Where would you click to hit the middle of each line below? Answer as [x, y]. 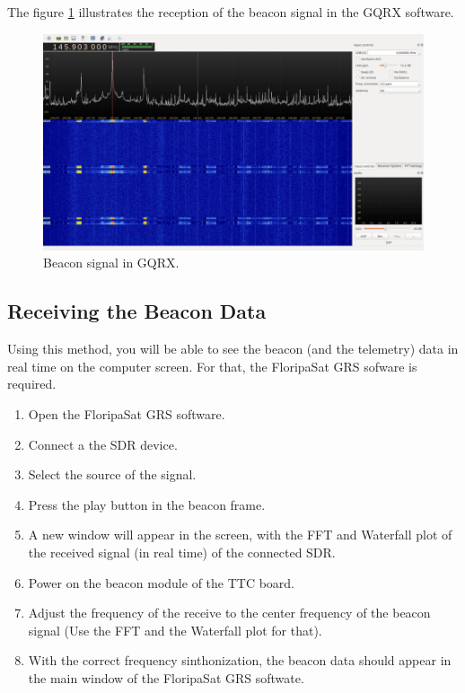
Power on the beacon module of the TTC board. [162, 582]
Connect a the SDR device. [103, 444]
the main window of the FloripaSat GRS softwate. [166, 677]
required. [32, 384]
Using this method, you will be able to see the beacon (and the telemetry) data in [233, 349]
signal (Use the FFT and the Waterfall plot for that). [175, 630]
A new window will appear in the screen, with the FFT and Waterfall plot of [240, 535]
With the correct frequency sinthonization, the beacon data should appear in [240, 660]
